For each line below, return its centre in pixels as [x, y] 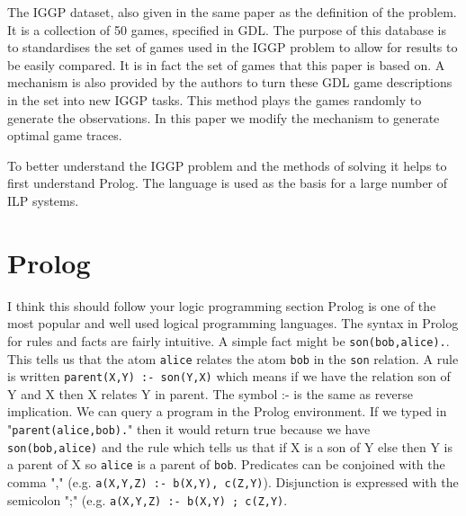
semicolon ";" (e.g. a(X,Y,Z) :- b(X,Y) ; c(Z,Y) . [148, 499]
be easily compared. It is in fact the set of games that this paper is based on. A [226, 64]
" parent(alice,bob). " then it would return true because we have [189, 429]
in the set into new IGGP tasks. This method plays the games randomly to [215, 99]
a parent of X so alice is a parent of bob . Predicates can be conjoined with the [226, 464]
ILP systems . [43, 200]
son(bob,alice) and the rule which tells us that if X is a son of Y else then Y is [230, 446]
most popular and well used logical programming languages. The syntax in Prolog [233, 323]
